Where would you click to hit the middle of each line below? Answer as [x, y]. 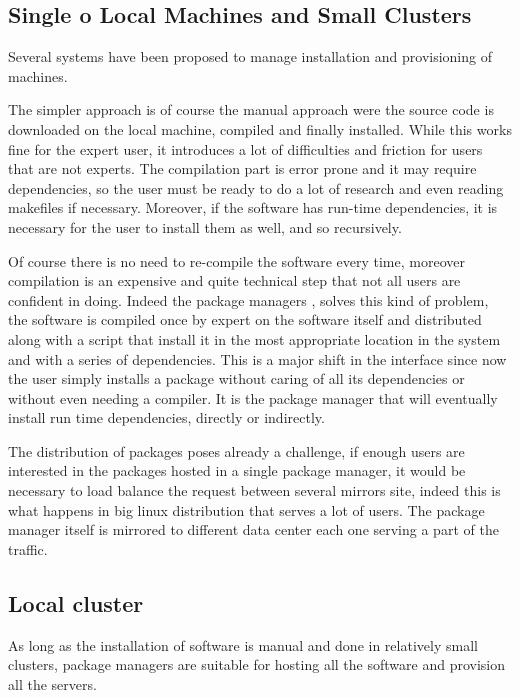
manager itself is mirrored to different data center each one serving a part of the [253, 529]
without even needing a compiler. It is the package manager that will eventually [253, 397]
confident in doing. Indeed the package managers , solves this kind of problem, [248, 299]
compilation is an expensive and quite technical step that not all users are [234, 280]
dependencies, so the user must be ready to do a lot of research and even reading [256, 187]
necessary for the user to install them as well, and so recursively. [205, 226]
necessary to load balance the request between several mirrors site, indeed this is [254, 490]
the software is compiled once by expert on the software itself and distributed [245, 319]
